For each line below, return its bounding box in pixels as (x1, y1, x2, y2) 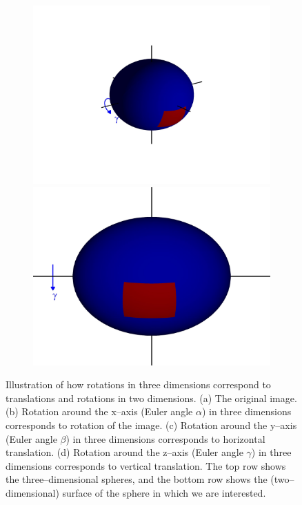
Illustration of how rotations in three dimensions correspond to (6, 377, 271, 392)
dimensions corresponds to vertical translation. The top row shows (6, 458, 286, 473)
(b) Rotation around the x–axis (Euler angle (6, 404, 193, 419)
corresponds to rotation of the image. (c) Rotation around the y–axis (6, 417, 297, 432)
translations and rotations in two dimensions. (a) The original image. (6, 390, 297, 405)
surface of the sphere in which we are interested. (62, 485, 266, 499)
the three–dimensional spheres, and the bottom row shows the (6, 472, 268, 486)
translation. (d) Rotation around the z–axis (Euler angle (6, 445, 243, 459)
